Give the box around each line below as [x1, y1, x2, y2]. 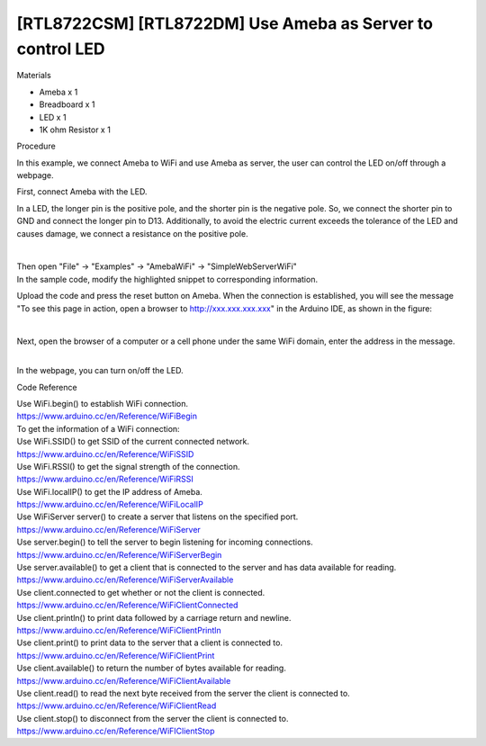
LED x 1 [39, 112, 67, 122]
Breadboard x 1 [39, 99, 95, 110]
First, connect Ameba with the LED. [16, 186, 148, 197]
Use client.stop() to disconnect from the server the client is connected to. [16, 713, 289, 724]
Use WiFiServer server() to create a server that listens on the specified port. [16, 511, 299, 522]
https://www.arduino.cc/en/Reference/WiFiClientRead [16, 700, 217, 711]
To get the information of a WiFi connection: [16, 423, 180, 434]
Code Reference [16, 382, 77, 392]
